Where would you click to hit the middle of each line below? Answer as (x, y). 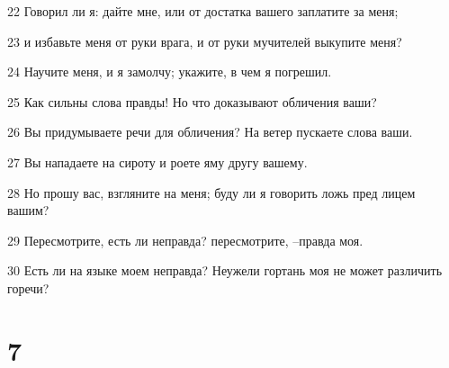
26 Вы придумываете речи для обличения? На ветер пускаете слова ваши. (210, 132)
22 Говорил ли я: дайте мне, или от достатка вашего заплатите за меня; (203, 11)
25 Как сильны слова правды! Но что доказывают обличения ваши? (192, 101)
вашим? (28, 210)
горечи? (28, 287)
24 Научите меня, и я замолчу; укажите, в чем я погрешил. (170, 72)
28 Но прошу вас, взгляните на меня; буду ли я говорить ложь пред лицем (211, 192)
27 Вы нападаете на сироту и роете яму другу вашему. (157, 162)
